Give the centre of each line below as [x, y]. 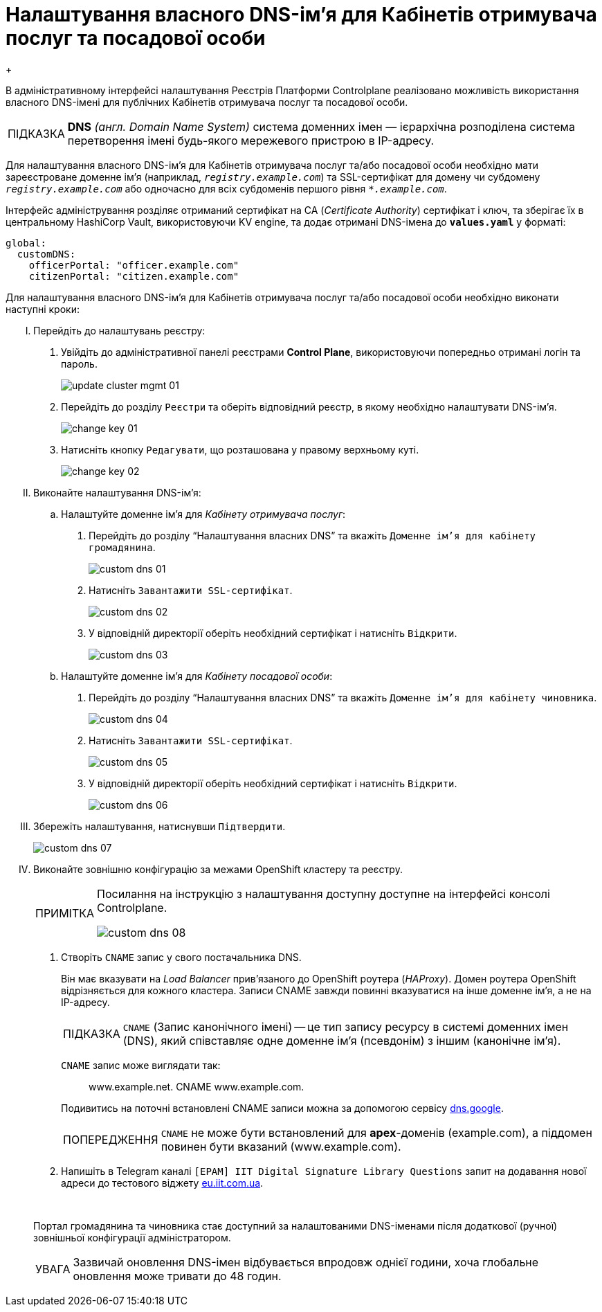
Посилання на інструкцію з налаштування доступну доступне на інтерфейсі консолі [323, 893]
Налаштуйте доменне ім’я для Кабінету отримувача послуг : [203, 514]
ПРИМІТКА [65, 913]
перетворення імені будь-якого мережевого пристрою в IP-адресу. [251, 140]
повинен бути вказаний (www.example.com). [281, 1146]
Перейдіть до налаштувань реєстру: [119, 330]
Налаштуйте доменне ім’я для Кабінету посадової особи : [197, 676]
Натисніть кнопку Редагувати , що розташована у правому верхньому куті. [240, 449]
